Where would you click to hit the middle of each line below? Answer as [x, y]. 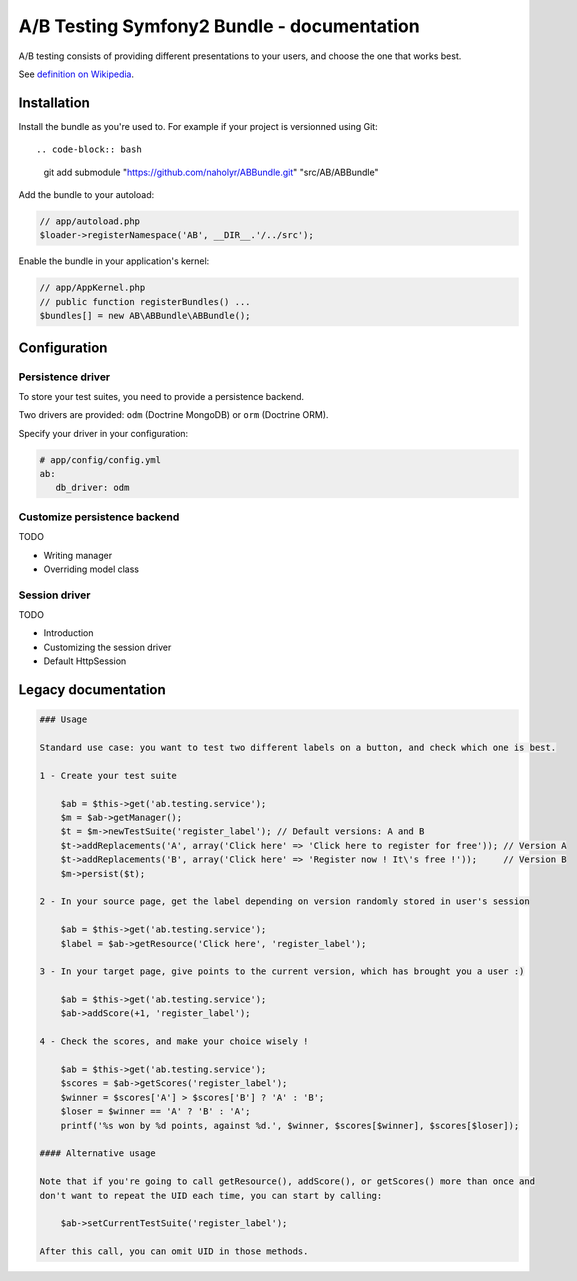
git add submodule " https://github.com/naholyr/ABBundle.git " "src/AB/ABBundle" [211, 172]
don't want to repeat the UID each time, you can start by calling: [211, 1195]
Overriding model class [91, 569]
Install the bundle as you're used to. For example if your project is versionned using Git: [198, 126]
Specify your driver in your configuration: [103, 433]
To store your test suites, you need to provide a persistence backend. [161, 396]
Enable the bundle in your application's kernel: [114, 261]
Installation [54, 102]
